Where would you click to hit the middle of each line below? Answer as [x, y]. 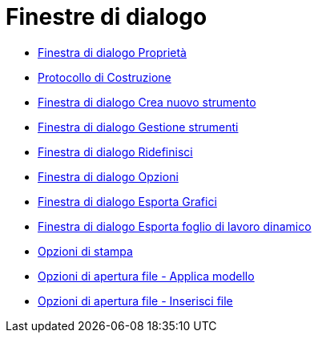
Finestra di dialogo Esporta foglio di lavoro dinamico [175, 226]
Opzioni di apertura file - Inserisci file [135, 301]
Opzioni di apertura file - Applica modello [146, 276]
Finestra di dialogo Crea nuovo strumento [147, 102]
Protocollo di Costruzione [105, 77]
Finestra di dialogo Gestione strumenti [138, 127]
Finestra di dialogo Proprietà [112, 52]
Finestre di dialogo [107, 17]
